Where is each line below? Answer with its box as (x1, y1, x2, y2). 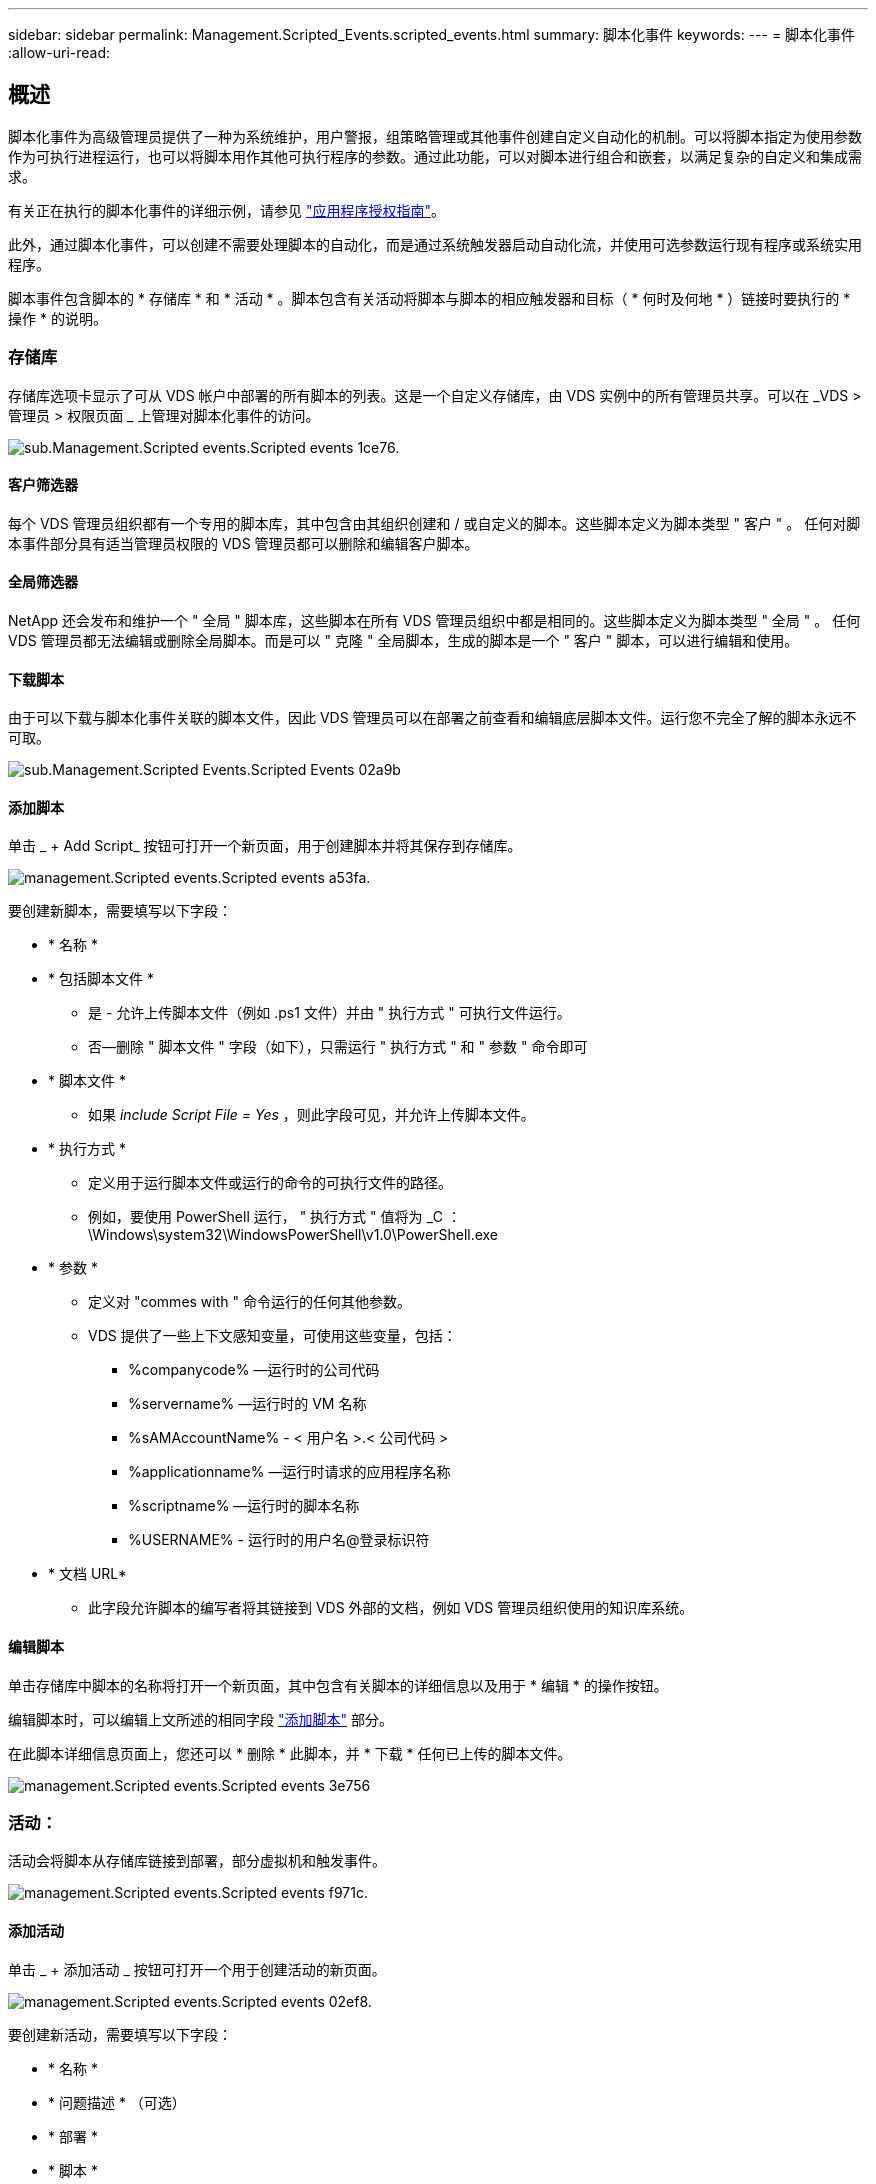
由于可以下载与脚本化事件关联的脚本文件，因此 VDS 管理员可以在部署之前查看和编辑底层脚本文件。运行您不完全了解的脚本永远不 (8, 709, 857, 727)
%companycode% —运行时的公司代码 (128, 1361, 380, 1379)
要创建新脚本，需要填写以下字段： (8, 902, 232, 920)
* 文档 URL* (48, 1565, 127, 1583)
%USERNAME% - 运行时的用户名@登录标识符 (128, 1531, 430, 1549)
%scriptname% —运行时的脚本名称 (128, 1497, 360, 1515)
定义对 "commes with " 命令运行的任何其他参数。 (88, 1293, 411, 1311)
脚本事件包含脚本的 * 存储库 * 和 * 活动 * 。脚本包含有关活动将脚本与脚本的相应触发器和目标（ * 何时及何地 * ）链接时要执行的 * (8, 289, 851, 307)
